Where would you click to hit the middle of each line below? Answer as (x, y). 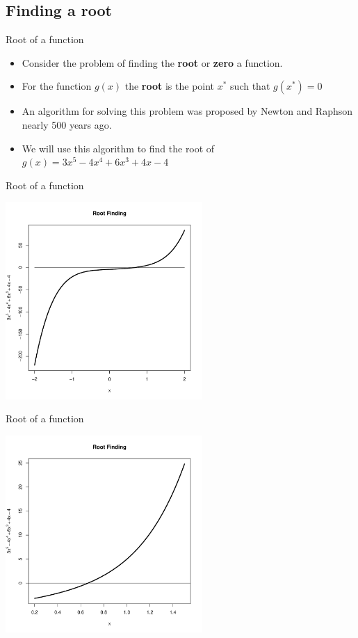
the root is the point (170, 86)
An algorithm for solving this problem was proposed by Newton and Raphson (187, 111)
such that (250, 86)
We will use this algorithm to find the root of (118, 148)
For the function (57, 86)
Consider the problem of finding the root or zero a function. (152, 62)
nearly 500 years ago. (67, 124)
